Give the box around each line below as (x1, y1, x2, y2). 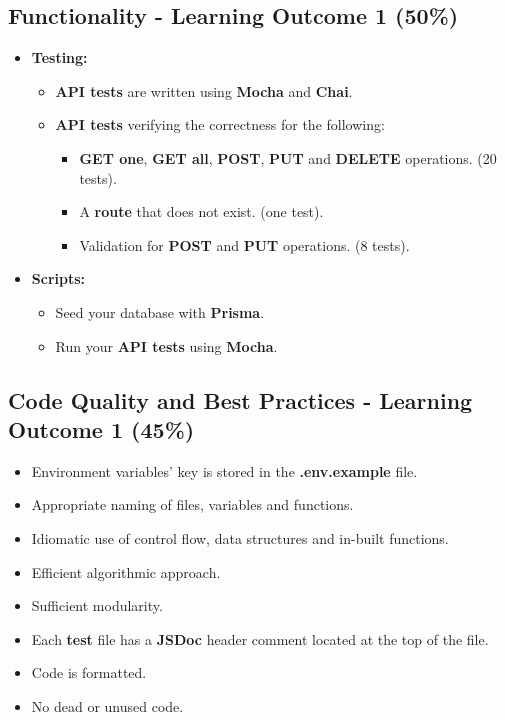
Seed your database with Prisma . (55, 301, 265, 322)
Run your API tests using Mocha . (55, 335, 278, 356)
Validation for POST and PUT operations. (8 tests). (79, 234, 410, 255)
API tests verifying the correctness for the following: (55, 114, 385, 135)
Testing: (31, 47, 88, 68)
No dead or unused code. (31, 695, 184, 716)
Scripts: (31, 268, 86, 289)
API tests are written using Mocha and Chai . (55, 80, 353, 101)
